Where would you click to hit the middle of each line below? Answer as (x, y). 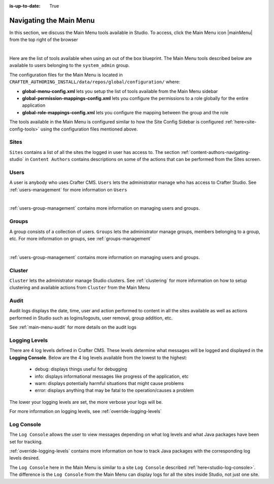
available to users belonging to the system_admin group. (70, 66)
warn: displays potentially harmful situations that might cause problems (109, 383)
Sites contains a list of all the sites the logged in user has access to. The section (95, 152)
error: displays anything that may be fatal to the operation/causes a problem (114, 391)
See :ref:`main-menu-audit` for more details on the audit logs (73, 327)
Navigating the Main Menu (52, 20)
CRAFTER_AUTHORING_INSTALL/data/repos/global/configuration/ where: (95, 82)
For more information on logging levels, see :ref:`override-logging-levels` (85, 411)
